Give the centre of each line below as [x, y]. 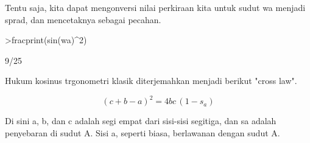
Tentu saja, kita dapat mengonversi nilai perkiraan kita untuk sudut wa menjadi [155, 7]
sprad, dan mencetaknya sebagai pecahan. [83, 19]
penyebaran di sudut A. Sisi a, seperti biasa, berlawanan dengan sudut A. [143, 133]
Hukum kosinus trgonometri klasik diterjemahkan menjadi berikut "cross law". [151, 81]
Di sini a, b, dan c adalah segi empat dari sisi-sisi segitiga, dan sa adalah [141, 121]
